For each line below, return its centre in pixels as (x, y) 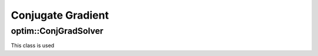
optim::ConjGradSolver (57, 31)
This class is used (33, 45)
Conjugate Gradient (60, 15)
